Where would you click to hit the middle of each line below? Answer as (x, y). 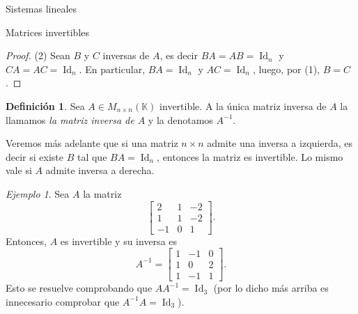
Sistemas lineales (41, 8)
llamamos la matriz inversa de (70, 119)
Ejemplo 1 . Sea (38, 193)
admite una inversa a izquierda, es (280, 143)
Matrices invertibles (48, 32)
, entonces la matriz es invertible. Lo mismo (250, 156)
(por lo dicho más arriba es (271, 288)
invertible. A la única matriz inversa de (243, 105)
